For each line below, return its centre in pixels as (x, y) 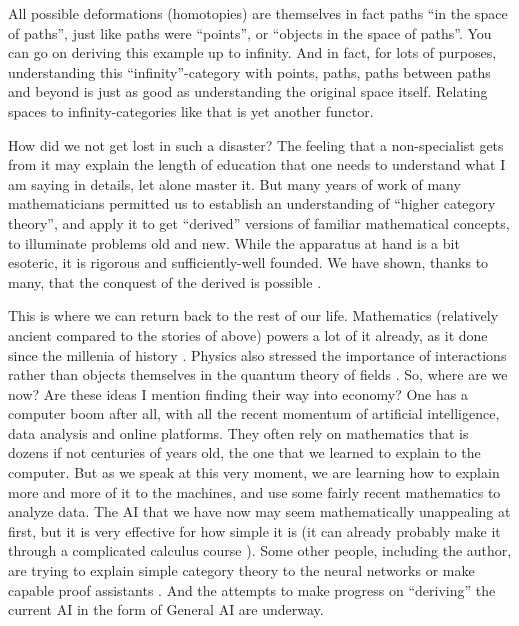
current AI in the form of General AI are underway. (166, 609)
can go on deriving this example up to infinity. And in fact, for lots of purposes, (252, 52)
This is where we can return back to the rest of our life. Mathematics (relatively (253, 315)
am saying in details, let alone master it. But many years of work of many (234, 183)
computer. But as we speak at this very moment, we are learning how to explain (254, 472)
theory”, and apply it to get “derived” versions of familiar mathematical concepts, (259, 222)
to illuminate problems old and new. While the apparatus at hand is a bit (234, 242)
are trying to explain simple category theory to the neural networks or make (241, 570)
